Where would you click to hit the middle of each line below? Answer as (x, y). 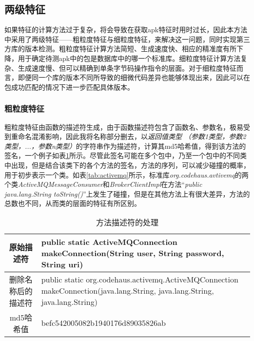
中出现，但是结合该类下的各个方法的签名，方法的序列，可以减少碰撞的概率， (127, 165)
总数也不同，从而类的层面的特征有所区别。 (73, 203)
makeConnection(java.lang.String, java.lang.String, (127, 291)
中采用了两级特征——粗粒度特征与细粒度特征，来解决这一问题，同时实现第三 (127, 39)
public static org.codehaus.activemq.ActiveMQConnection (140, 280)
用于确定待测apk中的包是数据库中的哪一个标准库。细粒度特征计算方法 (129, 58)
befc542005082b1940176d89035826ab (103, 323)
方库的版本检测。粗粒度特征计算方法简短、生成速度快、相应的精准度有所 (120, 49)
